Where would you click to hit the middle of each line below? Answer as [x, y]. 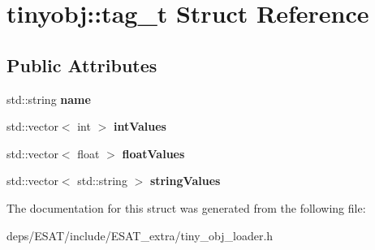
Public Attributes [82, 65]
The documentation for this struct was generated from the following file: [186, 207]
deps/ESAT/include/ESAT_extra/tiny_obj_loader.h [140, 235]
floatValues [153, 153]
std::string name [49, 99]
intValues [140, 126]
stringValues [185, 181]
